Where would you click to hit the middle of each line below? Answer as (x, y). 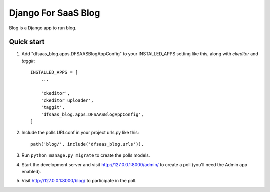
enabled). (32, 171)
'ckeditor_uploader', (67, 100)
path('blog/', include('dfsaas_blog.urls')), (87, 144)
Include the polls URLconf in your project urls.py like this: (80, 133)
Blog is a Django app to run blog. (43, 28)
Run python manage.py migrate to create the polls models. (86, 155)
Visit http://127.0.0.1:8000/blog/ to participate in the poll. (79, 181)
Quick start (27, 42)
